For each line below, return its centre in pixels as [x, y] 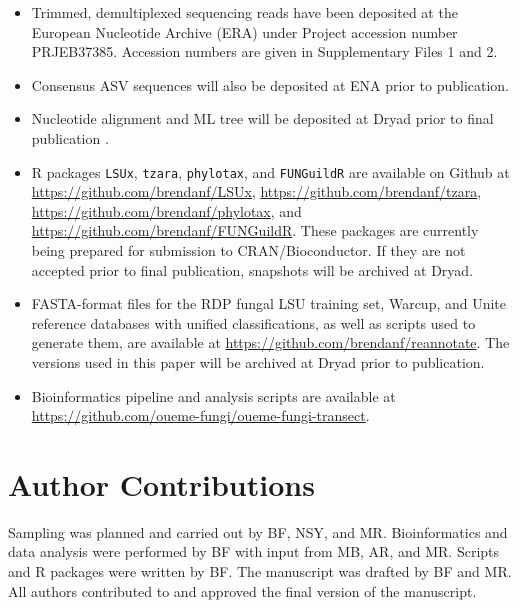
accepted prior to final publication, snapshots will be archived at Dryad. [252, 269]
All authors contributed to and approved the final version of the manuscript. [242, 590]
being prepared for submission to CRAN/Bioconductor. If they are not [248, 250]
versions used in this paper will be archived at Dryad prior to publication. [258, 361]
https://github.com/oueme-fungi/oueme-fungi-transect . [200, 415]
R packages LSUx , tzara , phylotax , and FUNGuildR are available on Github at [270, 171]
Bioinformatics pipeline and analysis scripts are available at [213, 395]
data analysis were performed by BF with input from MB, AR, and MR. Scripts [254, 551]
